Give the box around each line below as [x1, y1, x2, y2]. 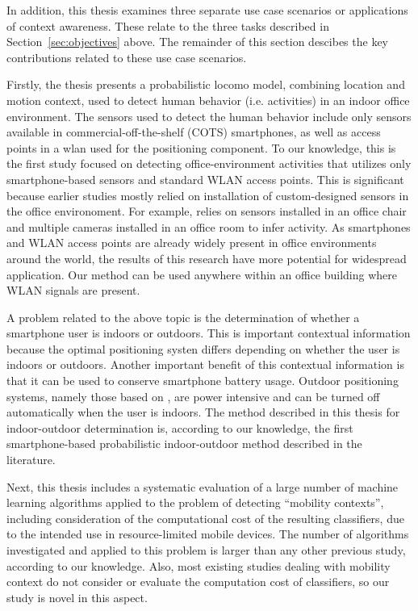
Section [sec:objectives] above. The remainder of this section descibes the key [6, 33, 389, 50]
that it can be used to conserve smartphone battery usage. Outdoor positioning [6, 372, 399, 389]
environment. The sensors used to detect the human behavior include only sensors [6, 107, 412, 124]
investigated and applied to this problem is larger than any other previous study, [6, 542, 406, 558]
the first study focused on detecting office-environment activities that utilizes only [6, 155, 412, 172]
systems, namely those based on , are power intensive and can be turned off [6, 387, 380, 404]
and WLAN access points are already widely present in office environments [6, 234, 377, 251]
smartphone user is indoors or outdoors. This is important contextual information [6, 324, 411, 341]
